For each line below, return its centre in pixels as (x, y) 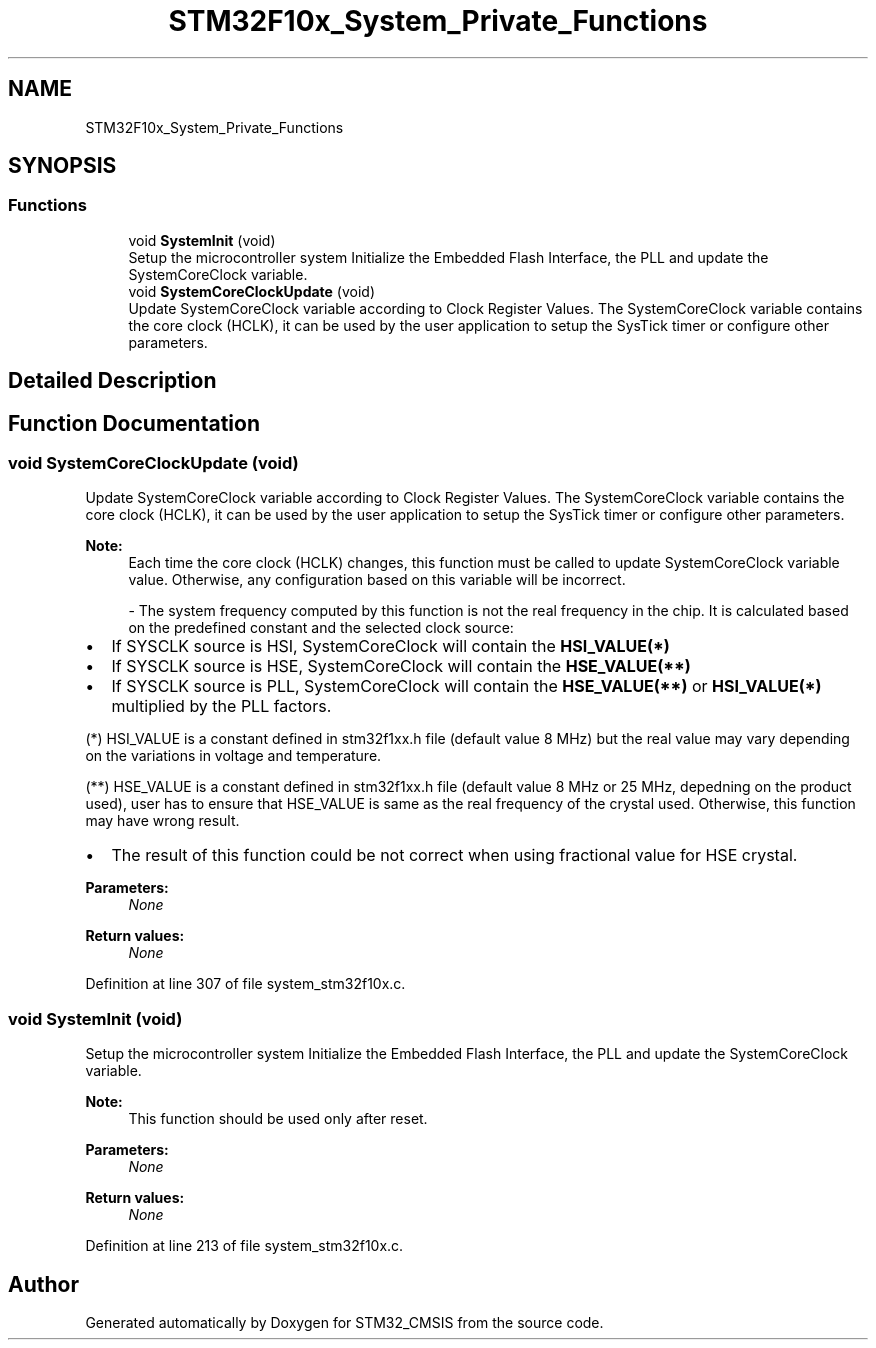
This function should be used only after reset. (278, 1119)
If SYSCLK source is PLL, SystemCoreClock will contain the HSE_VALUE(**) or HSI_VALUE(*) (466, 686)
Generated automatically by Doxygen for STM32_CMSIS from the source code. (344, 1323)
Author (43, 1284)
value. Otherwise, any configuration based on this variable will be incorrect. (377, 580)
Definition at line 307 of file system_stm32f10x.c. (245, 984)
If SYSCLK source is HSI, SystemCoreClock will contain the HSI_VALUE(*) (390, 646)
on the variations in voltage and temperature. (233, 756)
